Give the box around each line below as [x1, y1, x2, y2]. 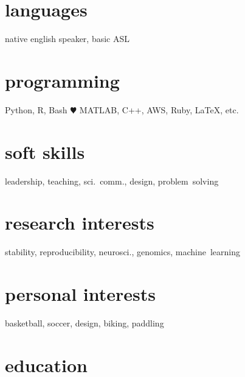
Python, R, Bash [5, 103, 67, 116]
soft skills [5, 139, 85, 164]
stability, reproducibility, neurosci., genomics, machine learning [5, 245, 241, 258]
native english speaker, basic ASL [5, 32, 130, 45]
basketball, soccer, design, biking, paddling [5, 317, 164, 329]
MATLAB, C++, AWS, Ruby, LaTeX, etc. [79, 103, 239, 116]
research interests [5, 210, 154, 235]
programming [5, 68, 120, 93]
